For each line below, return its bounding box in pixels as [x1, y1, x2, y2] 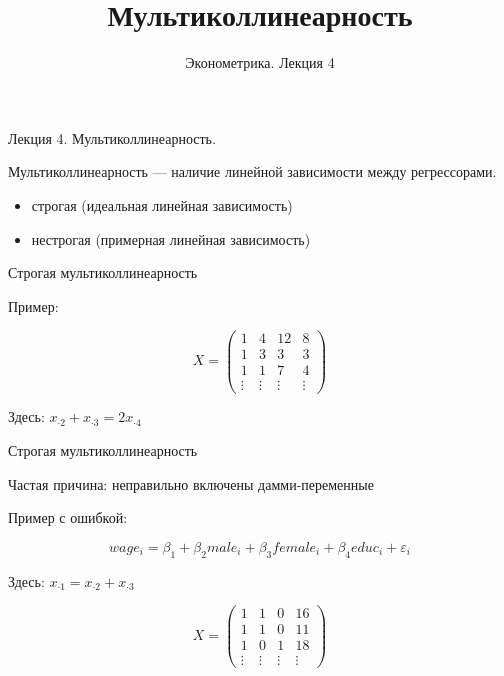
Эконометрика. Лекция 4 [185, 52, 335, 73]
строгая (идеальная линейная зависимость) [31, 194, 293, 215]
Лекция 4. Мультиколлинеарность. [8, 127, 216, 148]
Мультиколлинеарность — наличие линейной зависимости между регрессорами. [8, 161, 497, 182]
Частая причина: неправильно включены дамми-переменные [8, 473, 374, 494]
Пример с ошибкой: [8, 507, 128, 528]
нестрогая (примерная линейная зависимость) [31, 228, 311, 249]
